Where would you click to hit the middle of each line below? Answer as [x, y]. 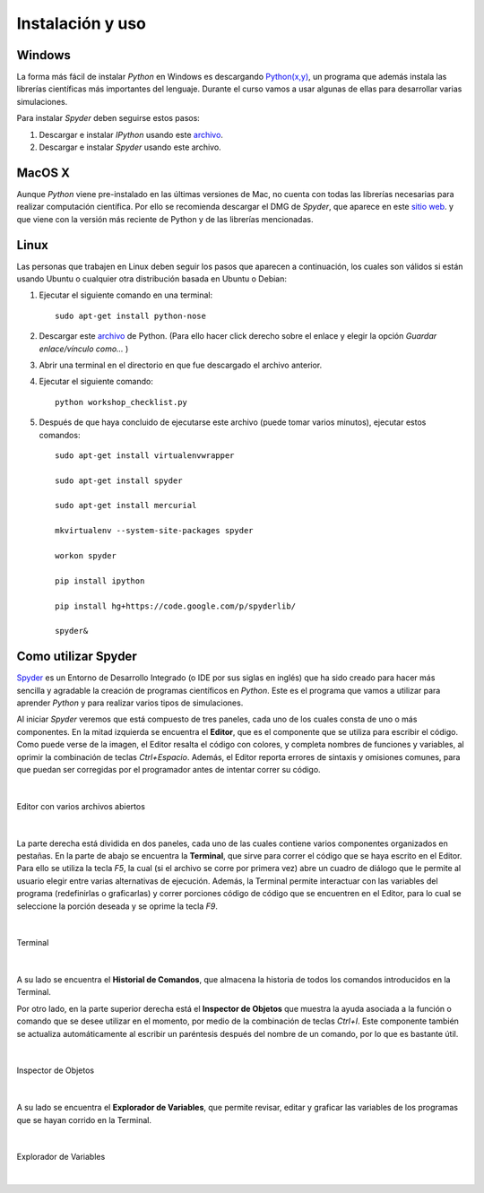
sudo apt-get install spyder [119, 480]
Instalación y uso [82, 23]
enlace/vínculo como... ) [84, 349]
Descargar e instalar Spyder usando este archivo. [130, 147]
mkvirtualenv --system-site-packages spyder [155, 531]
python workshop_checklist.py [121, 402]
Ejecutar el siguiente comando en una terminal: [126, 295]
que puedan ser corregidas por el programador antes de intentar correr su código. [169, 770]
